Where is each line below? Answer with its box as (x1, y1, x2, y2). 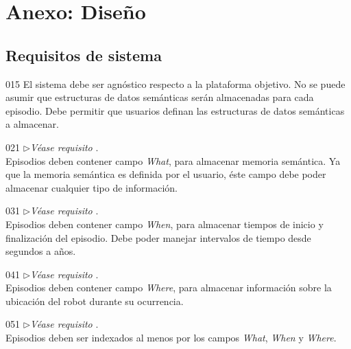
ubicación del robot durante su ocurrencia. (5, 293, 184, 308)
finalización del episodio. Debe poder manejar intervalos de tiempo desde (5, 230, 311, 245)
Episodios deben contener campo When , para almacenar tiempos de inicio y (5, 216, 324, 231)
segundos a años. (5, 244, 76, 258)
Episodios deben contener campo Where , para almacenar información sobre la (5, 280, 332, 295)
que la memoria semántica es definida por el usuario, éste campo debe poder (5, 167, 326, 181)
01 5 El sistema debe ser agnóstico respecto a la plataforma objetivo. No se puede (5, 76, 346, 91)
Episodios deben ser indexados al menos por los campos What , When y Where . (5, 330, 337, 345)
